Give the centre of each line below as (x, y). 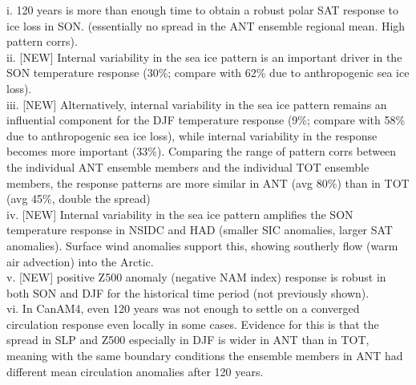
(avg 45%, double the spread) (79, 199)
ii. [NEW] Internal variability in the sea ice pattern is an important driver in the (204, 57)
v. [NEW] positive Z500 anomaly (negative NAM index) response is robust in (196, 277)
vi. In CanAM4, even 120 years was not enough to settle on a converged (183, 308)
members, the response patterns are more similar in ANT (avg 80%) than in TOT (208, 182)
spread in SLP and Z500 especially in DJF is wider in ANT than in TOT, (188, 340)
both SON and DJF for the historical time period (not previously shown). (188, 292)
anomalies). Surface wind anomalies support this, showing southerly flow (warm (202, 245)
